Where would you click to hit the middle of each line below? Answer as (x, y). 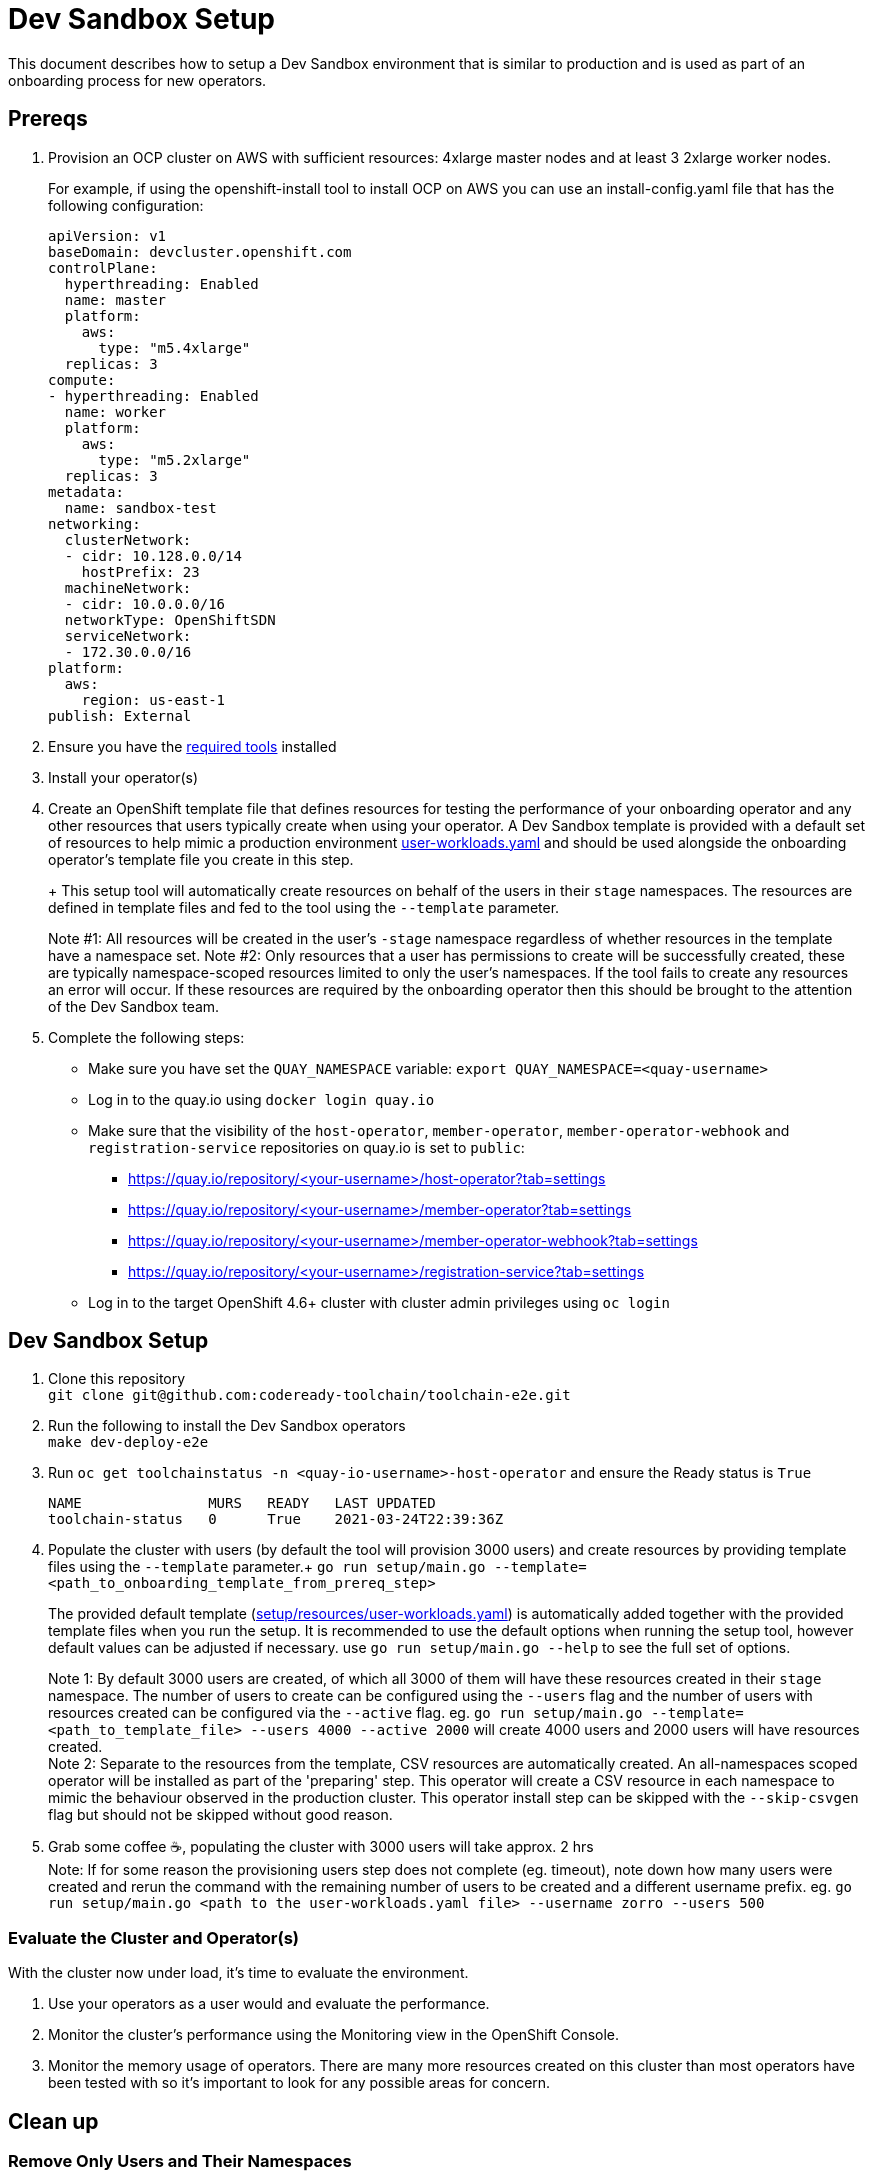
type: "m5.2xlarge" (174, 459)
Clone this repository (117, 1379)
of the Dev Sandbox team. (134, 1006)
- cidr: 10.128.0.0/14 (153, 555)
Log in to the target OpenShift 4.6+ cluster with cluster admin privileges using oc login (379, 1302)
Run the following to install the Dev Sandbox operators (227, 1426)
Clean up (53, 2121)
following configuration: (126, 205)
